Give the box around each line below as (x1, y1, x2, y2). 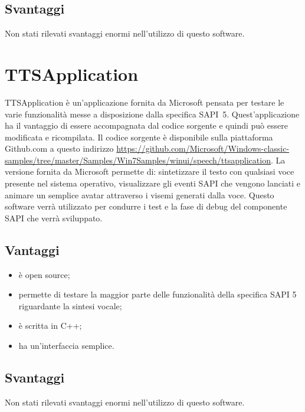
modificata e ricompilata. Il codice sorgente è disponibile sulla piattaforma (5, 130, 273, 143)
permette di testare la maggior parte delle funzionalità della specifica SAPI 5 (18, 288, 297, 300)
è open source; (18, 268, 70, 280)
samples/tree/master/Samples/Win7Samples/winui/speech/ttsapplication (5, 153, 271, 166)
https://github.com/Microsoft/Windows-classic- (116, 142, 290, 155)
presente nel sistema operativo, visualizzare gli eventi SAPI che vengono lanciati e (5, 177, 301, 189)
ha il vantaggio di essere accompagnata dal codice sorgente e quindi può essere (5, 119, 288, 132)
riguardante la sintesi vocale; (18, 299, 122, 312)
